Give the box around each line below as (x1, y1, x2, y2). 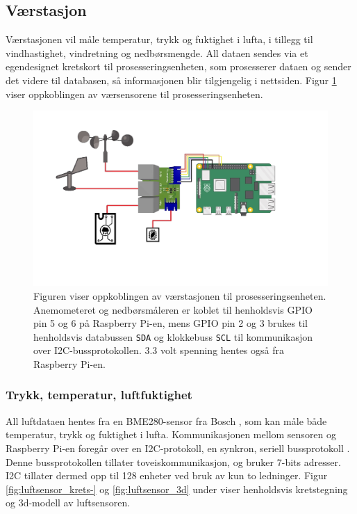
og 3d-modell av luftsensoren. (6, 495, 131, 510)
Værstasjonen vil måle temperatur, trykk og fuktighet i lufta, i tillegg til (6, 32, 313, 47)
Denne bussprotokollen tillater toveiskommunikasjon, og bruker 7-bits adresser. (6, 454, 341, 469)
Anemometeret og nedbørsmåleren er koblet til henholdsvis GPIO (33, 302, 313, 316)
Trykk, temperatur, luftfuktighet (6, 386, 192, 403)
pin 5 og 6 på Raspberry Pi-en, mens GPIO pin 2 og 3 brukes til (33, 316, 308, 330)
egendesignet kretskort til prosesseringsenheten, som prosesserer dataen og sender (6, 59, 351, 74)
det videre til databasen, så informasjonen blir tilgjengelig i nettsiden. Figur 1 (6, 72, 337, 87)
